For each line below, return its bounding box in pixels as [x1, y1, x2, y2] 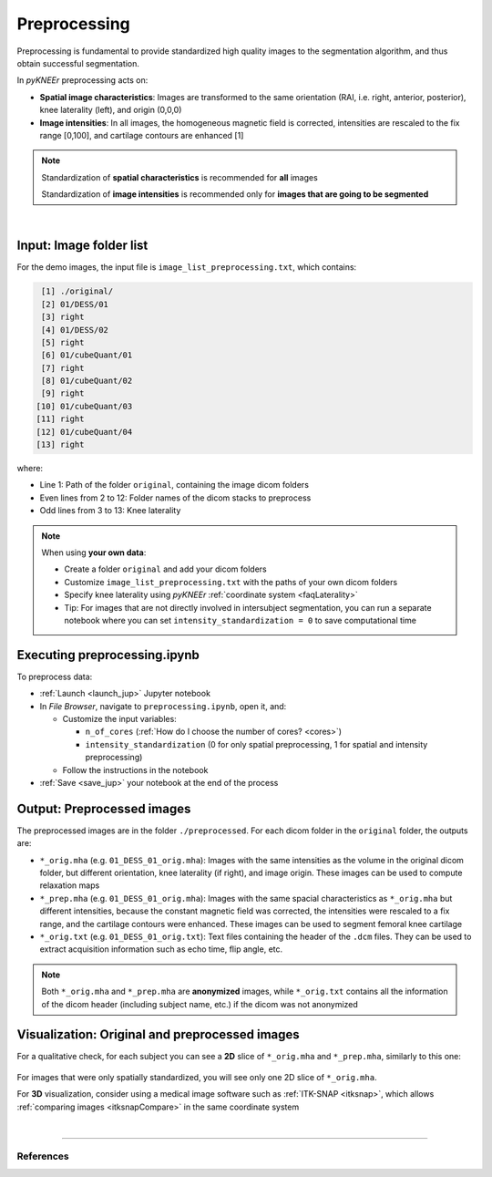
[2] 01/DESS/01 [41, 299, 109, 309]
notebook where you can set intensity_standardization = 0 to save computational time [64, 614, 416, 625]
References [16, 1150, 69, 1162]
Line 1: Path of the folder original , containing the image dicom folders [39, 480, 310, 490]
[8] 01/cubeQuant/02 [41, 376, 133, 387]
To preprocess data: [16, 671, 93, 682]
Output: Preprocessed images [16, 800, 191, 816]
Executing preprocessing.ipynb [16, 647, 200, 663]
